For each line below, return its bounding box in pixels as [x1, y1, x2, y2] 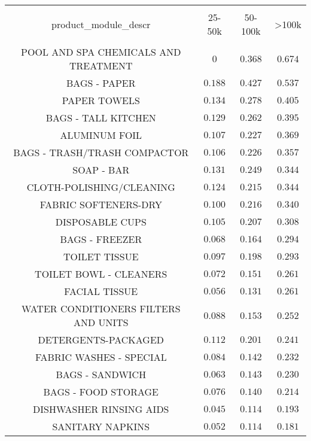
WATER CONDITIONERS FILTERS [21, 302, 181, 315]
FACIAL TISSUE [64, 284, 138, 298]
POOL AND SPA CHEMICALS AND [21, 45, 181, 59]
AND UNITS [73, 315, 129, 329]
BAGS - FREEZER [60, 232, 142, 246]
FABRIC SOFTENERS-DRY [39, 197, 162, 211]
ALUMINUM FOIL [60, 128, 142, 142]
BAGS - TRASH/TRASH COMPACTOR [13, 145, 189, 159]
